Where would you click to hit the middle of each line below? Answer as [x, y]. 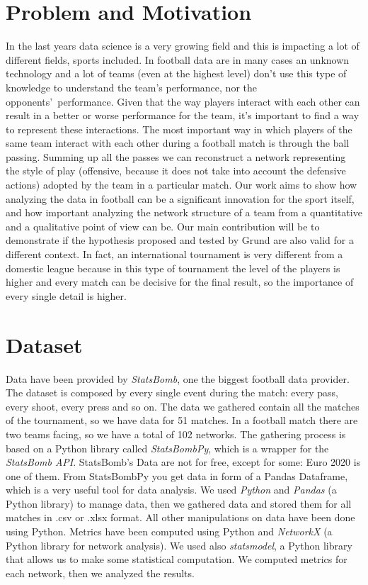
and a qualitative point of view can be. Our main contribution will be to [163, 226]
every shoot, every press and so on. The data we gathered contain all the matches [183, 406]
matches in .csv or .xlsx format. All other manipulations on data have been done [180, 517]
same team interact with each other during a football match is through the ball [178, 143]
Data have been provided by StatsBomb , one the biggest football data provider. [178, 378]
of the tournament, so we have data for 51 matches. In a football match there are [182, 420]
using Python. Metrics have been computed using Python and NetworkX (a [169, 531]
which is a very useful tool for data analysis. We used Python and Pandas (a [171, 490]
